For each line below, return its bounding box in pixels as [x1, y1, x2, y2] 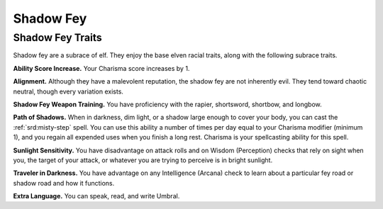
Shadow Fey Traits [13, 31, 102, 44]
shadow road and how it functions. [13, 179, 115, 187]
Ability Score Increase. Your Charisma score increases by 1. [13, 64, 190, 72]
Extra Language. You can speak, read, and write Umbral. [13, 192, 180, 200]
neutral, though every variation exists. [13, 87, 124, 96]
